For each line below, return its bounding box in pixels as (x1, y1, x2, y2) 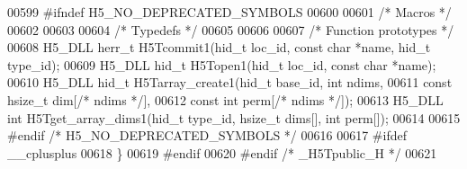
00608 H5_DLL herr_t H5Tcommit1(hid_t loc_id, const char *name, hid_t (7, 38, 431, 57)
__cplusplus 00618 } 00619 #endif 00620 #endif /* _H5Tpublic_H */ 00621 (7, 143, 437, 162)
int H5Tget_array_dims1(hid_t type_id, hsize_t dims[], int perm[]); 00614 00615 (7, 108, 461, 127)
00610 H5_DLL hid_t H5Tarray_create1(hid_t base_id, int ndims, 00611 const (7, 73, 453, 92)
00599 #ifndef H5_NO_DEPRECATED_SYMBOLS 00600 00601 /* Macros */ (7, 3, 452, 21)
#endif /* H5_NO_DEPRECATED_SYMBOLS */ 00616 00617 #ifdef (7, 126, 407, 145)
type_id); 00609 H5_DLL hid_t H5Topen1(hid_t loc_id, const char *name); (7, 55, 436, 74)
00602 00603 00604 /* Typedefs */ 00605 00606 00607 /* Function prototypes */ (7, 20, 454, 39)
